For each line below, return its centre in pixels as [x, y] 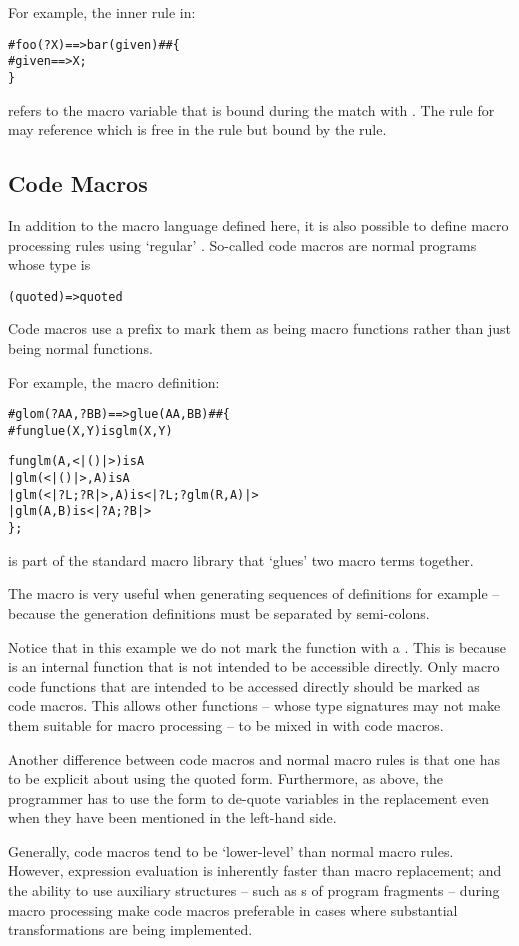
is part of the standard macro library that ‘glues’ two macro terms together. [241, 559]
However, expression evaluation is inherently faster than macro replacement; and [255, 870]
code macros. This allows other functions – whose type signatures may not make [254, 705]
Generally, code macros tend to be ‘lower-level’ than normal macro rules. [231, 850]
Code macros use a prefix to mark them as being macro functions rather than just [260, 328]
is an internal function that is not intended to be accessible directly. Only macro [254, 666]
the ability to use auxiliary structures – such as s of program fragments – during [254, 890]
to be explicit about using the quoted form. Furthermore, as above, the [225, 778]
